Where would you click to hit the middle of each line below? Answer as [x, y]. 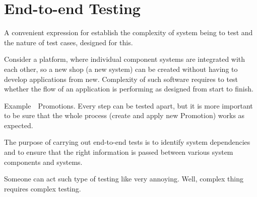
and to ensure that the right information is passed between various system [119, 152]
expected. [19, 125]
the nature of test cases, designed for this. [69, 42]
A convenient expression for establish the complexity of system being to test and [128, 32]
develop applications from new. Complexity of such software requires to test [121, 79]
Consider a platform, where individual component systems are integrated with [125, 59]
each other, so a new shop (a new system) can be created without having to [121, 69]
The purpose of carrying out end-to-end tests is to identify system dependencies [127, 142]
